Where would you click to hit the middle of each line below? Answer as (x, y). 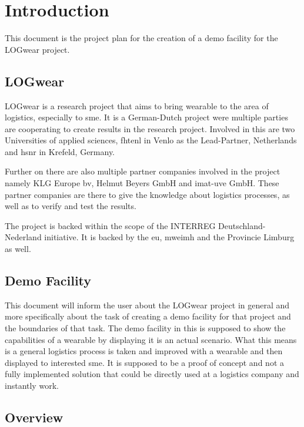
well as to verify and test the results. (71, 206)
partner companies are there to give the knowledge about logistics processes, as (147, 194)
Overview (34, 417)
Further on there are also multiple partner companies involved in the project (143, 171)
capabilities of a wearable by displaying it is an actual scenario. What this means (151, 339)
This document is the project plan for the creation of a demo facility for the (141, 38)
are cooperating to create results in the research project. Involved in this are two (150, 128)
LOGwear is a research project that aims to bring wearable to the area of (137, 105)
